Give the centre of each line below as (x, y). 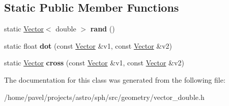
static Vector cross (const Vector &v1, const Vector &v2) (94, 63)
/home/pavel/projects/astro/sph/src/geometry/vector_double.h (104, 97)
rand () (103, 29)
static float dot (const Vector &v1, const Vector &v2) (88, 45)
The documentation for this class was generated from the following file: (115, 79)
